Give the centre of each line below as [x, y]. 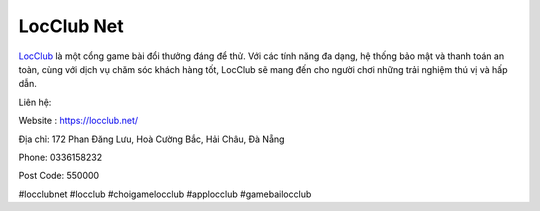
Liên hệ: [35, 102]
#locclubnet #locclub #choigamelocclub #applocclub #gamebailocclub [165, 194]
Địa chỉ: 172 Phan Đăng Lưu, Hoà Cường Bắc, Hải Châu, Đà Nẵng [151, 139]
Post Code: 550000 [59, 176]
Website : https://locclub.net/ [78, 121]
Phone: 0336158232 [60, 157]
